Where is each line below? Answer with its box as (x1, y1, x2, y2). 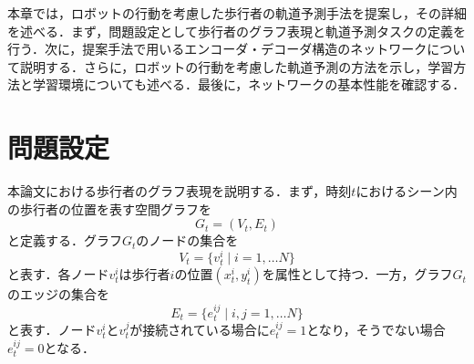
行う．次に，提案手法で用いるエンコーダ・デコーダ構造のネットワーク (7, 39, 428, 58)
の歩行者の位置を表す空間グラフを (7, 199, 211, 218)
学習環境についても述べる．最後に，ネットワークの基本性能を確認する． (32, 75, 466, 94)
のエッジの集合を (7, 285, 109, 304)
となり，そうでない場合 (306, 319, 446, 338)
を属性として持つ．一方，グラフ (262, 265, 453, 284)
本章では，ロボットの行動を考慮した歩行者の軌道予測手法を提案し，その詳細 (7, 4, 467, 22)
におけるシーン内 (355, 182, 458, 201)
